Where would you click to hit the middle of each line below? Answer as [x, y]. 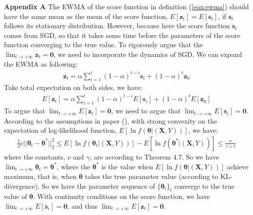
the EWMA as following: [41, 64]
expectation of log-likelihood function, [60, 130]
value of [16, 196]
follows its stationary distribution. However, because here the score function [117, 26]
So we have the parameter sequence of [98, 186]
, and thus [82, 206]
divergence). [22, 186]
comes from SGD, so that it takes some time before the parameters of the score [122, 35]
